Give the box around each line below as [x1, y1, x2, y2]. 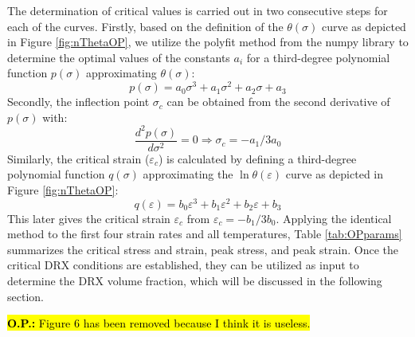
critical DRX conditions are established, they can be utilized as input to [7, 257, 359, 273]
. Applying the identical [276, 210, 392, 226]
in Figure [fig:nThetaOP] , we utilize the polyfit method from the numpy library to [7, 33, 409, 50]
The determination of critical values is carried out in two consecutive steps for [7, 2, 388, 18]
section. [7, 288, 44, 304]
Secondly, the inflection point [7, 93, 150, 110]
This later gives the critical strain [7, 210, 170, 226]
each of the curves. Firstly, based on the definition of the [7, 18, 284, 34]
